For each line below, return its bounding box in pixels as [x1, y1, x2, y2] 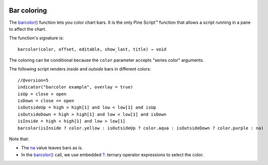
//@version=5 [18, 77, 49, 83]
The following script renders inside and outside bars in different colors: [9, 66, 151, 72]
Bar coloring [9, 6, 47, 15]
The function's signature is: [9, 35, 64, 41]
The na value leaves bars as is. [21, 145, 83, 151]
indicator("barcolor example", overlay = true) [18, 84, 133, 90]
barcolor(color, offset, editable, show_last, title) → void [18, 46, 166, 52]
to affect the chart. [9, 26, 46, 32]
